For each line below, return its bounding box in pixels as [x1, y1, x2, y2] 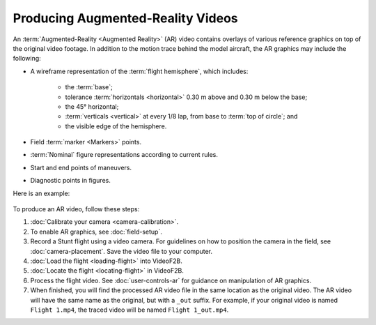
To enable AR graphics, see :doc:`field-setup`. [30, 227, 163, 236]
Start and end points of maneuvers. [30, 163, 132, 172]
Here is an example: [13, 189, 70, 197]
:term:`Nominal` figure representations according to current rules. [30, 151, 219, 159]
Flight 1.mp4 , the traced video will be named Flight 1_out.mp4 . [30, 305, 229, 314]
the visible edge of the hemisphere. [65, 122, 167, 130]
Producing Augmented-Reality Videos [13, 10, 238, 26]
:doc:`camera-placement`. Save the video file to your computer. [30, 247, 212, 255]
